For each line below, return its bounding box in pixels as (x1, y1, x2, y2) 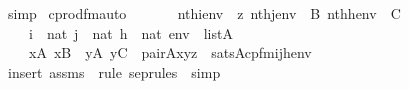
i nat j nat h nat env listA (28, 22, 233, 43)
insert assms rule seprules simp (7, 61, 221, 82)
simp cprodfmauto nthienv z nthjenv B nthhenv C (7, 3, 401, 23)
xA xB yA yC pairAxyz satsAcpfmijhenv (28, 42, 312, 63)
